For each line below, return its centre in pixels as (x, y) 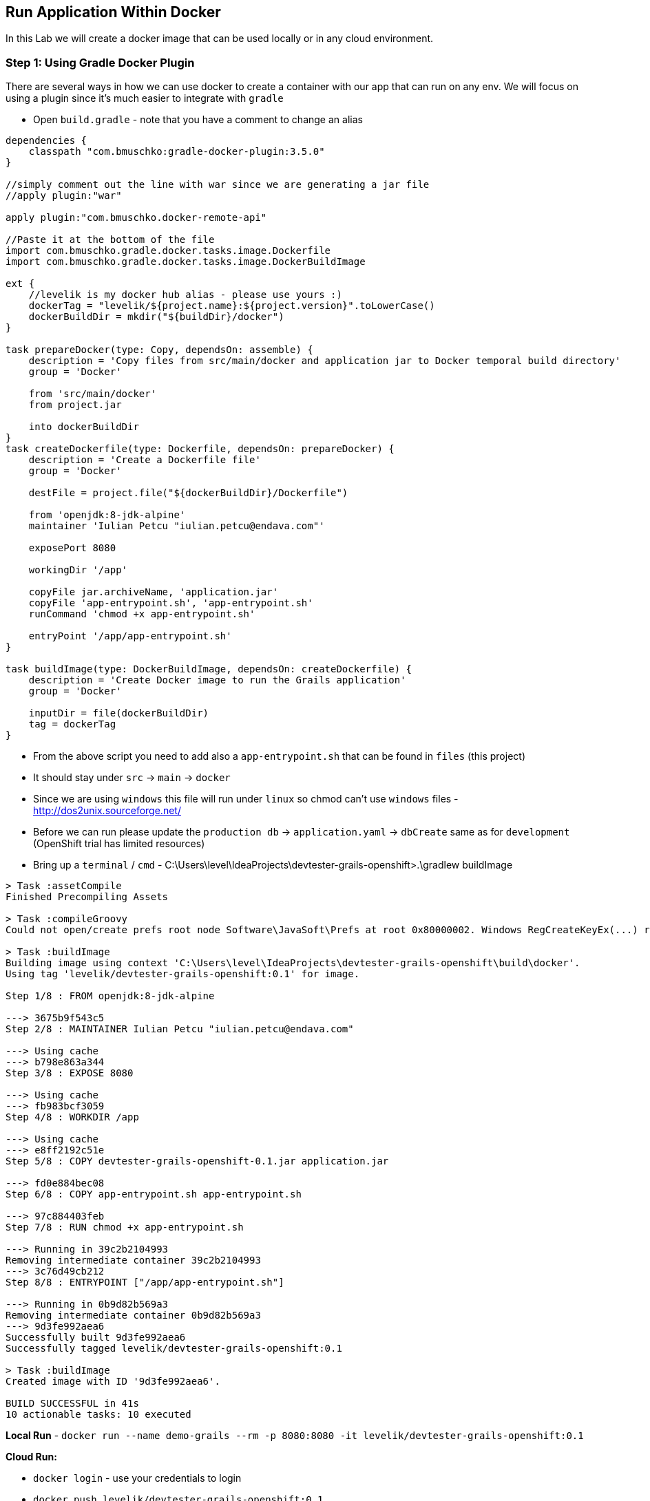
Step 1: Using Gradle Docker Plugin (100, 62)
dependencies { (46, 141)
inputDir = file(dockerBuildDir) (119, 713)
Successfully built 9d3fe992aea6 (96, 1338)
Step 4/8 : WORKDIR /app (72, 1117)
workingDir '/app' (78, 570)
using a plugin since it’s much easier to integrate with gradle (145, 98)
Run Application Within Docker (113, 12)
